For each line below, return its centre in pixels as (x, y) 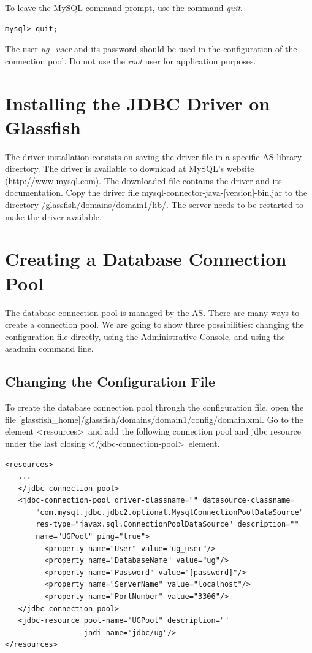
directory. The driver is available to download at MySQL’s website (130, 168)
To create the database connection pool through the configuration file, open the (154, 407)
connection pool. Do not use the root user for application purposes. (131, 60)
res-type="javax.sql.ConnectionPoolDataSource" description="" (167, 524)
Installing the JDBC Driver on (138, 103)
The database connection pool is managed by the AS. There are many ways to (152, 312)
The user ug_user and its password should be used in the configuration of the (151, 49)
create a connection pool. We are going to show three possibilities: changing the (154, 324)
